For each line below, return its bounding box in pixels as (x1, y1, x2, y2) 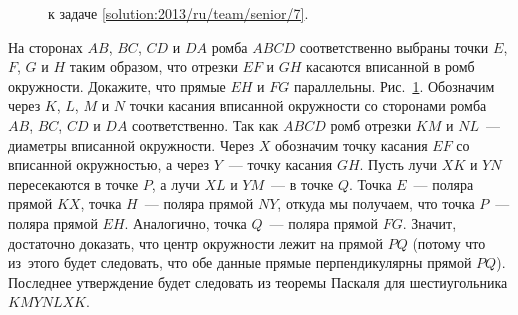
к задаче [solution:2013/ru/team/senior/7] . (48, 3, 309, 23)
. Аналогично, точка (124, 212, 247, 233)
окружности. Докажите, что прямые (8, 75, 226, 96)
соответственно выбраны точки (299, 36, 489, 57)
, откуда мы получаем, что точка (277, 193, 475, 214)
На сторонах (8, 36, 83, 57)
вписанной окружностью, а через (8, 154, 210, 175)
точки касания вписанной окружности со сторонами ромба (129, 95, 487, 116)
